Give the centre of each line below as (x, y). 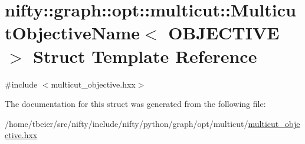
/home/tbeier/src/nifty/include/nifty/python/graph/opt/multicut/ (127, 123)
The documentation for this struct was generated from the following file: (135, 104)
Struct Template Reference (145, 56)
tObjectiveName (73, 33)
